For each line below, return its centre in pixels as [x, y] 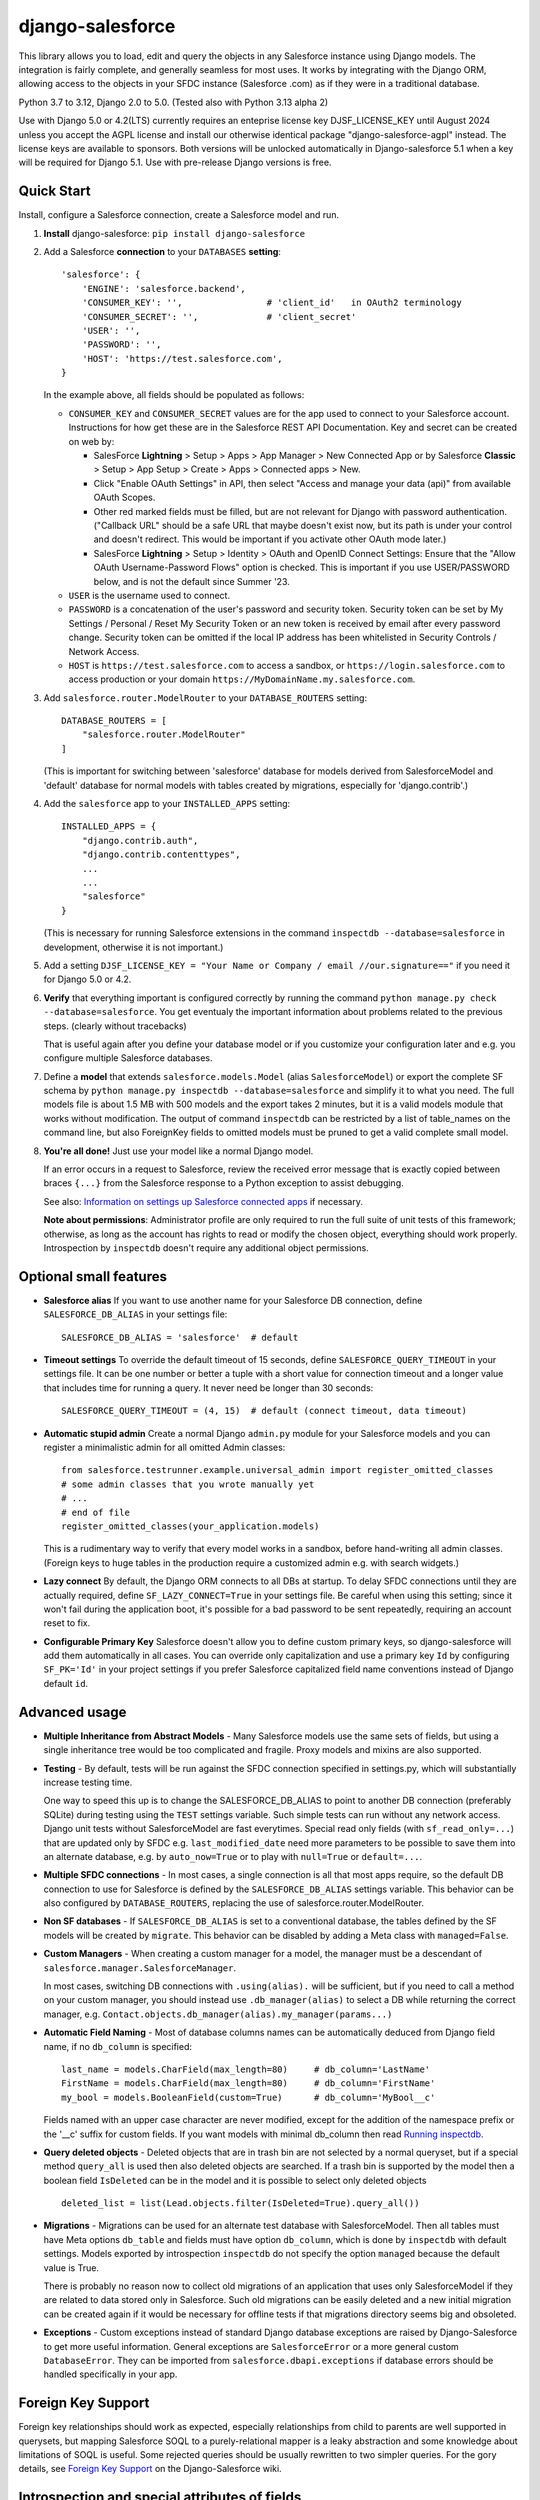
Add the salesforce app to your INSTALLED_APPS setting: [167, 804]
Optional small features [92, 1276]
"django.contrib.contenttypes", [161, 854]
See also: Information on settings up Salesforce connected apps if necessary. [203, 1201]
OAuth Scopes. [124, 497]
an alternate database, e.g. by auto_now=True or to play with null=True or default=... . [233, 1856]
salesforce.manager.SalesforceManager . [140, 1967]
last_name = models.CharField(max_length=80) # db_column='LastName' [246, 2069]
